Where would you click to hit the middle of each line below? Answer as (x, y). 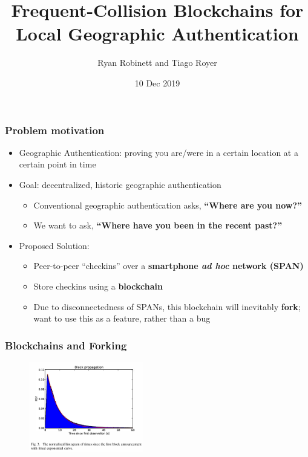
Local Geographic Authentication (157, 34)
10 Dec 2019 (157, 83)
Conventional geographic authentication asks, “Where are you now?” (168, 205)
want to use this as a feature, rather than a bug (122, 318)
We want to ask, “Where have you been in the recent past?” (158, 225)
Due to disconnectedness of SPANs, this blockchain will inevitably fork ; (167, 306)
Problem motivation (55, 130)
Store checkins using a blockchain (98, 286)
